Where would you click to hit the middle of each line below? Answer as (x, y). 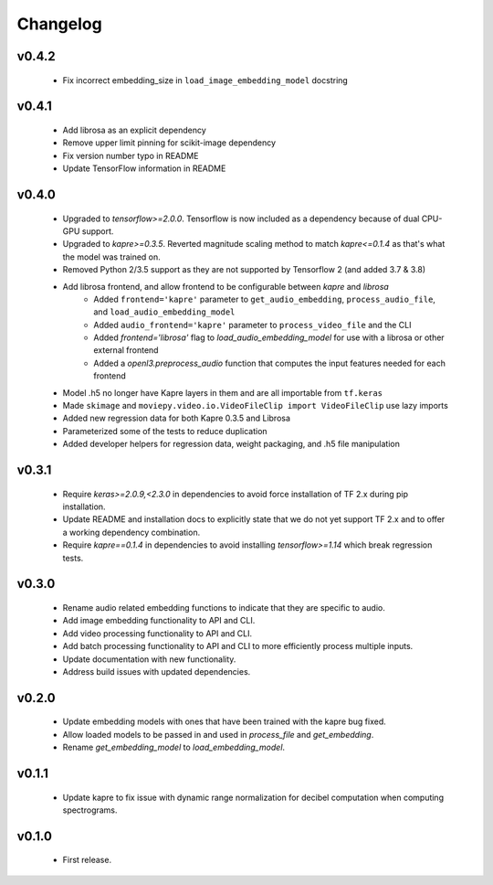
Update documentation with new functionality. (149, 659)
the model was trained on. (112, 257)
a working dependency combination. (131, 532)
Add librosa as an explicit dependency (135, 130)
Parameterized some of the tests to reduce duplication (165, 431)
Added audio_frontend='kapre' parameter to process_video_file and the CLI (252, 325)
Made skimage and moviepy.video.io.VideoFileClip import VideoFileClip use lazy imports (256, 406)
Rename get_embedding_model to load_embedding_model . (174, 747)
